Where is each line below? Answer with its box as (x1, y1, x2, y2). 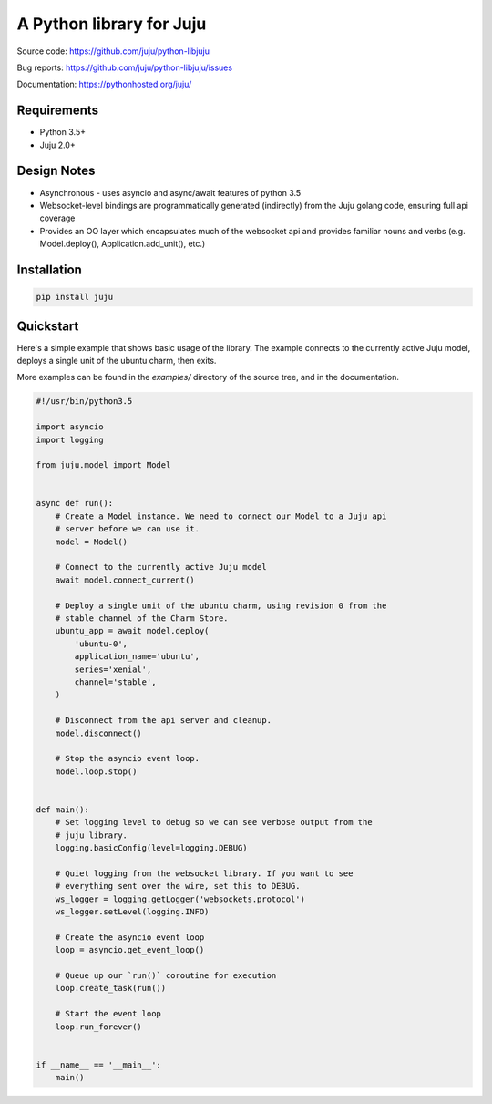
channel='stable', (74, 676, 157, 687)
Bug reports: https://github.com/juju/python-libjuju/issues (16, 62, 232, 73)
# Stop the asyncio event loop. (55, 753, 200, 764)
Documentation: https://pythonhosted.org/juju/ (16, 78, 192, 90)
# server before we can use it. (55, 524, 200, 534)
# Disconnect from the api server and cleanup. (55, 716, 272, 726)
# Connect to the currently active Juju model (55, 562, 268, 573)
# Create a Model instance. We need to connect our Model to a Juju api (55, 511, 387, 521)
